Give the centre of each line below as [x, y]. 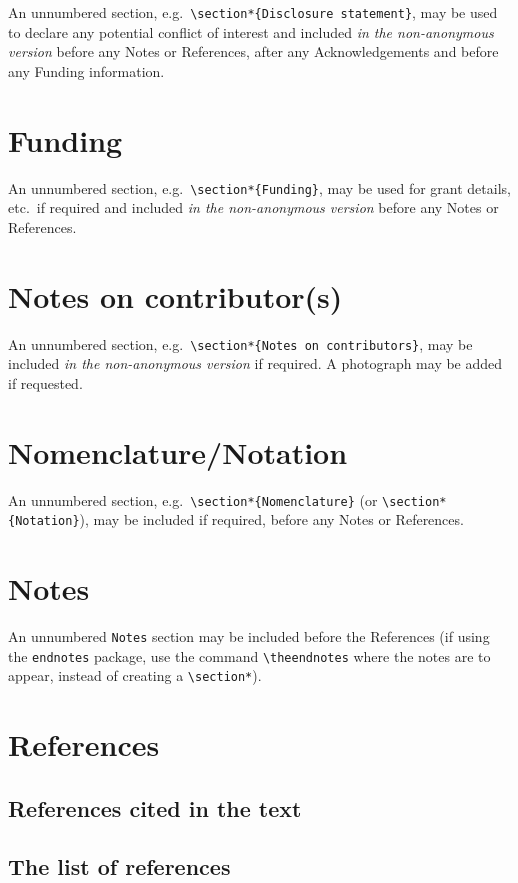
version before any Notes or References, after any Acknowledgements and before [253, 51]
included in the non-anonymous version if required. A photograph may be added [255, 363]
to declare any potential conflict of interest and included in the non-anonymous [251, 31]
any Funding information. [86, 70]
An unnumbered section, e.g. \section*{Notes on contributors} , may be [240, 343]
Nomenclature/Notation [178, 451]
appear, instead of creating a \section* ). [135, 675]
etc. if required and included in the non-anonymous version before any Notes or [253, 207]
